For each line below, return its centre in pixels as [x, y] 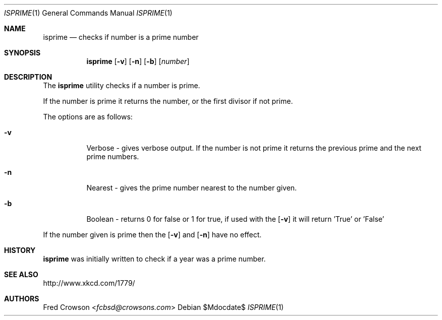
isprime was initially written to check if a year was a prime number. [154, 259]
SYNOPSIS [22, 53]
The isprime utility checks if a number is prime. [122, 85]
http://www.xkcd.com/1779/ [89, 283]
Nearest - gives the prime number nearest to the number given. [192, 188]
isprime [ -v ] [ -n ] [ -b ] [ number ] [138, 61]
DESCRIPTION [28, 77]
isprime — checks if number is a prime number [121, 37]
